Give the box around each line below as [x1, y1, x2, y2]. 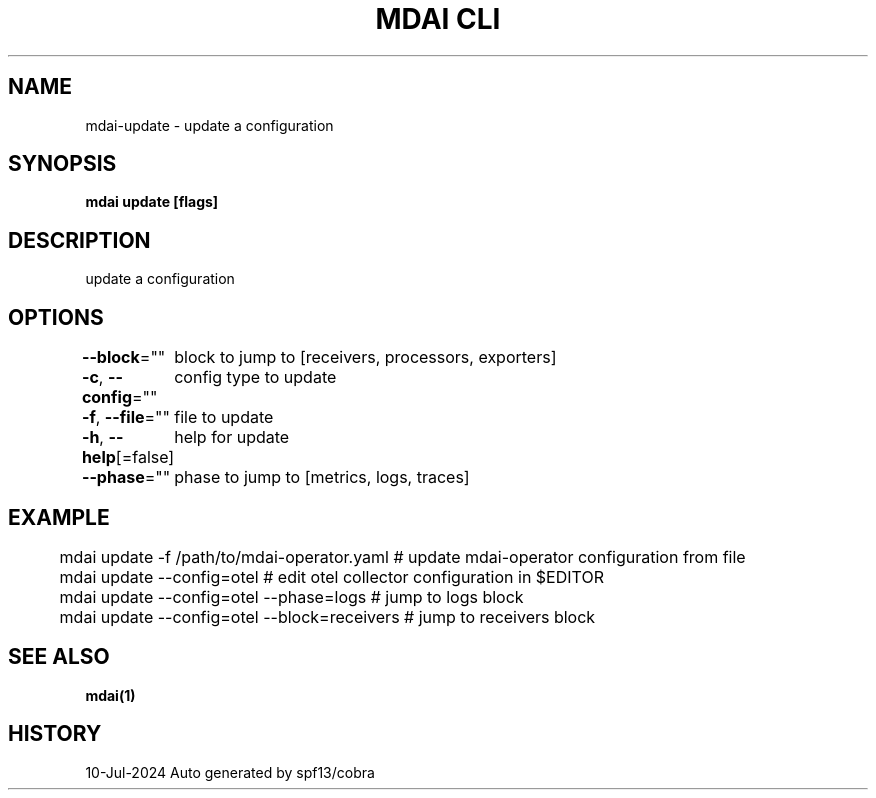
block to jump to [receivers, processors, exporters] [174, 347, 557, 368]
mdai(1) [85, 686, 136, 704]
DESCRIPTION [8, 227, 151, 253]
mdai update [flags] [85, 193, 219, 211]
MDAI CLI [375, 2, 501, 36]
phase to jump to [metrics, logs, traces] [174, 467, 470, 488]
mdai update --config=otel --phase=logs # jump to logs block [59, 586, 524, 607]
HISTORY [8, 721, 102, 747]
